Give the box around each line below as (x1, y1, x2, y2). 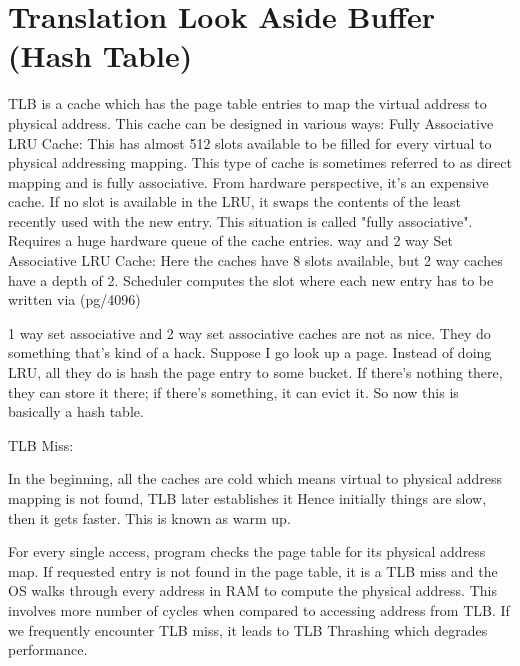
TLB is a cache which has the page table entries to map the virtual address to (8, 93, 487, 114)
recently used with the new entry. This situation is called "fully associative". (8, 210, 473, 231)
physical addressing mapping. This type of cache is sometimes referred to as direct (8, 152, 512, 173)
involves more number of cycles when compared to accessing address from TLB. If (8, 599, 510, 620)
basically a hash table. (8, 401, 144, 422)
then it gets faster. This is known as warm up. (8, 507, 291, 528)
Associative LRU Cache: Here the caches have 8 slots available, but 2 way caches (8, 250, 503, 271)
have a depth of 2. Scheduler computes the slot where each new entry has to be (8, 269, 494, 290)
